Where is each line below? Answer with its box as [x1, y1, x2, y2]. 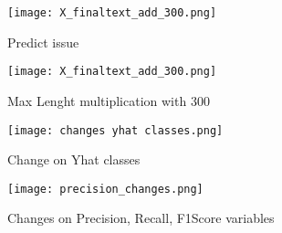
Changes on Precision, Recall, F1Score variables [7, 208, 275, 228]
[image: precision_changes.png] [7, 182, 204, 196]
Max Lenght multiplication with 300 [7, 90, 210, 110]
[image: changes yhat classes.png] [7, 123, 224, 137]
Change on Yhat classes [7, 150, 141, 169]
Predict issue [7, 32, 79, 51]
